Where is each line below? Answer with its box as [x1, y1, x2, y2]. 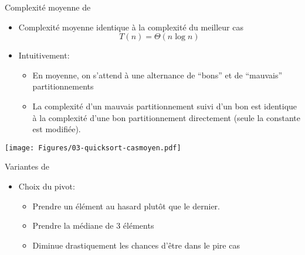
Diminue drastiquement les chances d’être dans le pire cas [32, 239, 240, 251]
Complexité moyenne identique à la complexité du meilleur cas [18, 20, 243, 33]
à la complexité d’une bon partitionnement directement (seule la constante [32, 111, 300, 123]
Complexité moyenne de [5, 1, 91, 13]
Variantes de [5, 160, 49, 173]
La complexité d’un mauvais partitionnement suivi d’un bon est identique [32, 99, 297, 112]
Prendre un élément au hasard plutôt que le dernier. [32, 199, 220, 212]
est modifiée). [32, 123, 81, 135]
